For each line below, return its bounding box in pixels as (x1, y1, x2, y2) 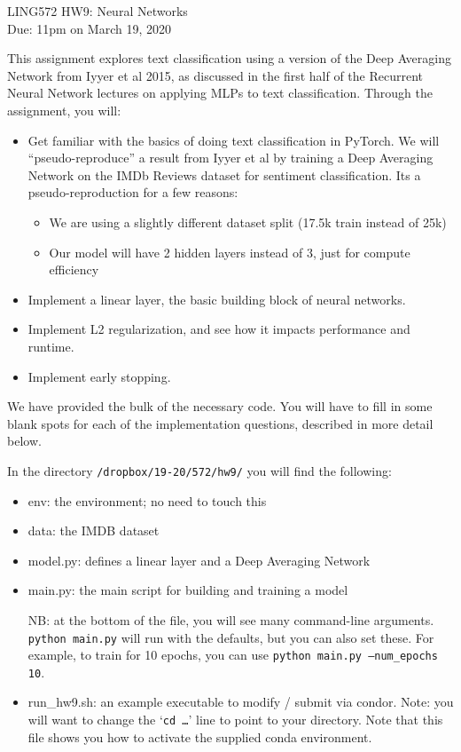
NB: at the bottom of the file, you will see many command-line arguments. (27, 610, 434, 629)
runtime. (27, 336, 74, 355)
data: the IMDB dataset (27, 521, 160, 540)
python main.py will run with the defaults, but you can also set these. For (27, 628, 434, 646)
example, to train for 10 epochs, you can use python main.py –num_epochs (27, 645, 438, 664)
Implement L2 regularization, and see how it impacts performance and (27, 320, 410, 338)
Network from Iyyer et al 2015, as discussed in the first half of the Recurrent (7, 66, 423, 84)
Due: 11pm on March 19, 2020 (7, 19, 171, 37)
